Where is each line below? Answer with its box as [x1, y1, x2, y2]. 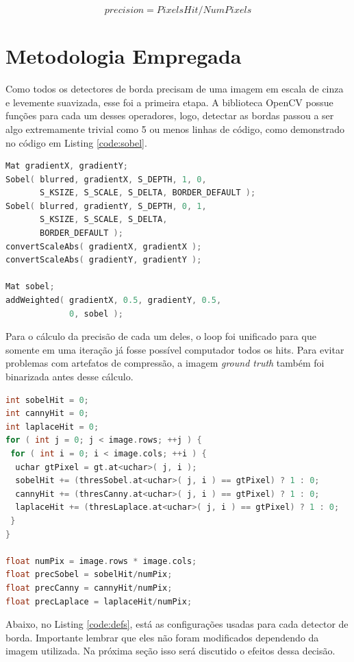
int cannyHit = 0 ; [5, 408, 89, 419]
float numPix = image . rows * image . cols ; [5, 556, 197, 566]
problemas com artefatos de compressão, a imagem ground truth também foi [5, 356, 325, 370]
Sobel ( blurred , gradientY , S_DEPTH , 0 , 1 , [5, 201, 207, 211]
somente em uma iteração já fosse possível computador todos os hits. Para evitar [5, 342, 344, 356]
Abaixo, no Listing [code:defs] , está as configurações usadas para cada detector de [5, 617, 349, 631]
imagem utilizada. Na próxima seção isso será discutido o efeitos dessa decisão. [5, 643, 336, 658]
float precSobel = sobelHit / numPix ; [5, 569, 173, 580]
